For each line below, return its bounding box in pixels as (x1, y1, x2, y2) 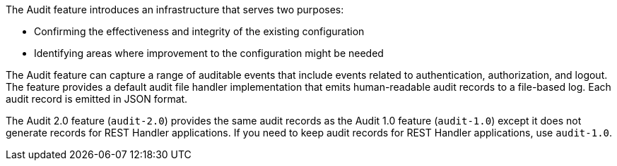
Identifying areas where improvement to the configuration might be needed (34, 47, 384, 59)
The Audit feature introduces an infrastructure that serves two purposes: (6, 4, 344, 15)
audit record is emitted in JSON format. (6, 93, 188, 105)
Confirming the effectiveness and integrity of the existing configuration (34, 25, 365, 37)
